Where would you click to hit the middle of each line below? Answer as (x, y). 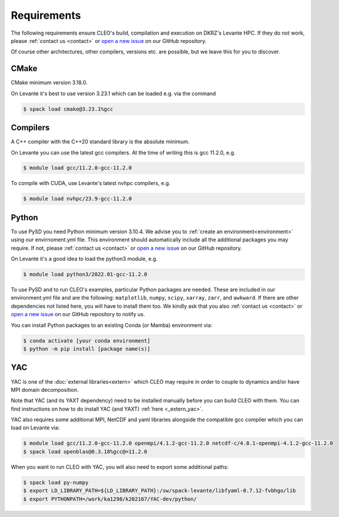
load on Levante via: (35, 428)
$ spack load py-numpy (56, 482)
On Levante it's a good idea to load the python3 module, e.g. (84, 259)
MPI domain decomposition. (45, 390)
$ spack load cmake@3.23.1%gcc (68, 109)
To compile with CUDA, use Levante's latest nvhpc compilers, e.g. (90, 183)
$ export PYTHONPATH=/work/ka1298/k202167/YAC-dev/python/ (110, 499)
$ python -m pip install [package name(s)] (87, 349)
